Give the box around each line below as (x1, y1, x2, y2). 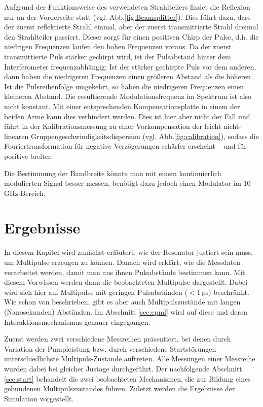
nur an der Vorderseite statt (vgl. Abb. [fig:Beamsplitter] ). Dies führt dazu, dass (4, 11, 251, 22)
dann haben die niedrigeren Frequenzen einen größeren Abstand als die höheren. (4, 71, 253, 82)
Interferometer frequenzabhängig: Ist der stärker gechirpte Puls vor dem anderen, (4, 61, 256, 72)
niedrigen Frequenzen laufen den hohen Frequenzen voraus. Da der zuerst (4, 41, 232, 52)
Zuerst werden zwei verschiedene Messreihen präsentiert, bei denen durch (4, 333, 231, 344)
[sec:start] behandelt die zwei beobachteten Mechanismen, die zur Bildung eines (4, 373, 251, 384)
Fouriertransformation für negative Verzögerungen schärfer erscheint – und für (4, 141, 247, 151)
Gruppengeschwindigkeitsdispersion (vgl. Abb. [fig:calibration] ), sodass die (30, 130, 259, 141)
